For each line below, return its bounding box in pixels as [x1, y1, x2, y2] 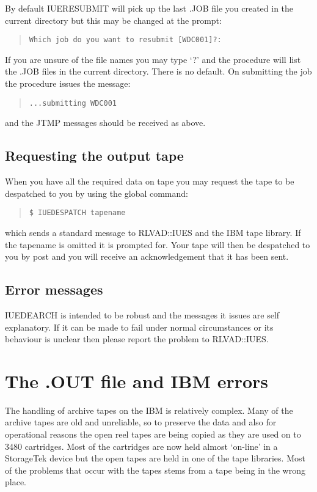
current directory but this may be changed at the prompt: [5, 13, 222, 26]
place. [5, 475, 26, 488]
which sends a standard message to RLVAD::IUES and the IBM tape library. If [5, 226, 301, 238]
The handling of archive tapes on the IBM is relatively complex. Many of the [5, 403, 293, 416]
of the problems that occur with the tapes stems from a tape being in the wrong [5, 463, 306, 476]
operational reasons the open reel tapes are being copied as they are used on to [5, 428, 301, 440]
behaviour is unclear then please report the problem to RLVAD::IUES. [5, 332, 269, 345]
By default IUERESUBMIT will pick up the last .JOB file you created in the [5, 2, 294, 14]
